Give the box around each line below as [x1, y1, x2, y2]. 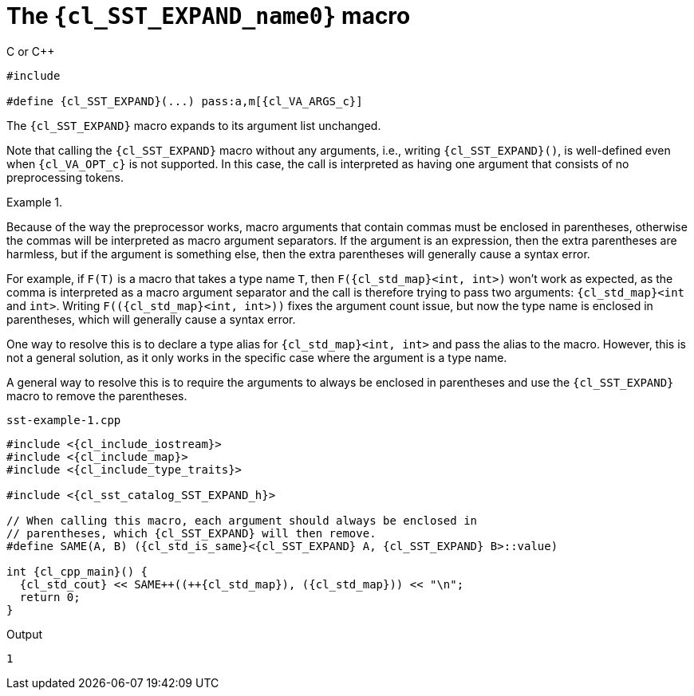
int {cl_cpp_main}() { [6, 564, 148, 578]
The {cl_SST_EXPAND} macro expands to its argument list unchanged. [6, 118, 381, 132]
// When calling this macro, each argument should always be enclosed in [6, 513, 478, 527]
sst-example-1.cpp [6, 413, 121, 427]
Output [6, 627, 42, 641]
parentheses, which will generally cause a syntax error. [6, 312, 296, 326]
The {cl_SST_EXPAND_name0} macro [6, 2, 411, 29]
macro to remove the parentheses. [6, 388, 187, 403]
